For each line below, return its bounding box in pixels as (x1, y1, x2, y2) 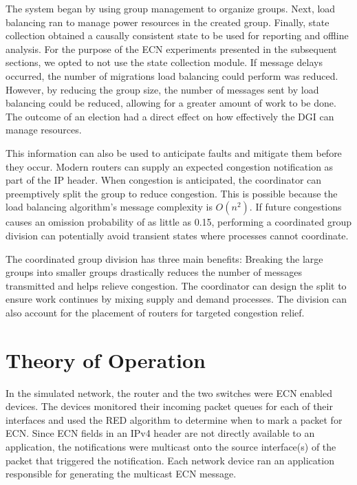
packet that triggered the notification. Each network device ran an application (6, 453, 334, 467)
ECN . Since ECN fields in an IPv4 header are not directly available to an (6, 426, 315, 440)
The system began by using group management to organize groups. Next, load (6, 1, 336, 15)
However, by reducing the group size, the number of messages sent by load (6, 82, 319, 96)
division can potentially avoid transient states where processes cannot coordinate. (6, 228, 349, 242)
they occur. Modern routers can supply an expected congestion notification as (6, 159, 334, 173)
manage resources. (6, 122, 82, 137)
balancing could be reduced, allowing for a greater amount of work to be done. (6, 96, 336, 110)
